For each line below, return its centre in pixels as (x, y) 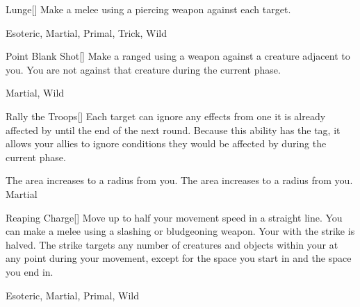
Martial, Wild (35, 93)
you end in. (30, 271)
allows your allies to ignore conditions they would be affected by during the (166, 143)
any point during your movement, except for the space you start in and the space (179, 258)
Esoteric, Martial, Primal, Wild (72, 295)
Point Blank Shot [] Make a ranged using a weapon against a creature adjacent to (178, 56)
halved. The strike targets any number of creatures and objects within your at (172, 244)
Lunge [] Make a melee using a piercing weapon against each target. (148, 9)
